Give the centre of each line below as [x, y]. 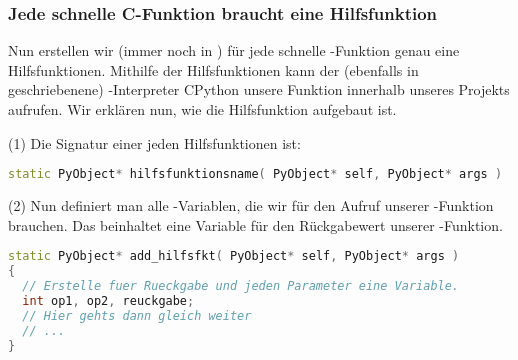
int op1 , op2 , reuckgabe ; [108, 300]
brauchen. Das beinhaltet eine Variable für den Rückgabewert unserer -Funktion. [255, 224]
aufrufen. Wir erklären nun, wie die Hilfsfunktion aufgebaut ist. [202, 109]
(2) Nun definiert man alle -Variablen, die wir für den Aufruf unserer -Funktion [251, 205]
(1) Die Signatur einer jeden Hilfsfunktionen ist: [154, 142]
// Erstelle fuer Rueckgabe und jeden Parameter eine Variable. [241, 286]
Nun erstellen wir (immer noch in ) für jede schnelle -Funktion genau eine [234, 50]
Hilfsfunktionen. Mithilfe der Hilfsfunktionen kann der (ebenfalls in [213, 69]
